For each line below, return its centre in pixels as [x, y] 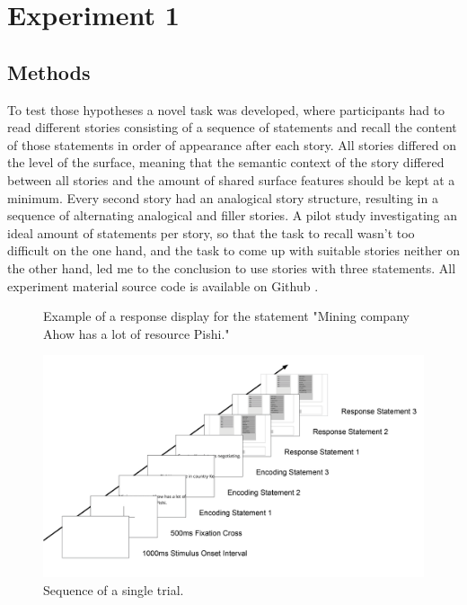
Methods [49, 71]
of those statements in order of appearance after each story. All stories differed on [232, 144]
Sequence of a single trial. [114, 589]
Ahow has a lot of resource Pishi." [137, 333]
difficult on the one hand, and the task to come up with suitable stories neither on [233, 250]
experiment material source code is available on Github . [163, 285]
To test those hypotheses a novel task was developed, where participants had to [226, 109]
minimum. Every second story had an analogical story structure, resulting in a [223, 197]
